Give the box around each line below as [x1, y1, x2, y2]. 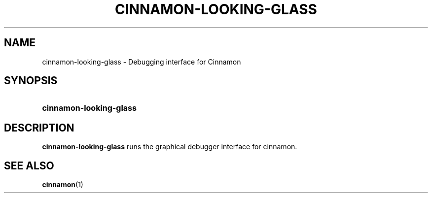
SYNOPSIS [4, 74, 58, 87]
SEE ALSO [4, 159, 54, 172]
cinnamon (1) [42, 180, 83, 189]
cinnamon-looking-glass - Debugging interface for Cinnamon [42, 57, 241, 66]
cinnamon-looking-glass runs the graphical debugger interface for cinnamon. [42, 142, 297, 151]
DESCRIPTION [4, 121, 74, 134]
